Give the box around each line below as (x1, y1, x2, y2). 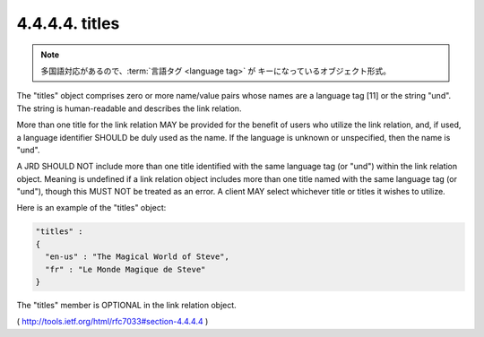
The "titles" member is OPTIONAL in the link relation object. (16, 299, 237, 310)
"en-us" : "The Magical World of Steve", (45, 252, 230, 262)
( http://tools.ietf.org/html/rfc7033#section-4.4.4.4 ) (16, 316, 209, 327)
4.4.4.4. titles (16, 13, 120, 33)
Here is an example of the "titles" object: (16, 203, 167, 213)
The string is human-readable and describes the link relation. (16, 103, 242, 114)
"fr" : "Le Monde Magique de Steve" (45, 264, 206, 274)
